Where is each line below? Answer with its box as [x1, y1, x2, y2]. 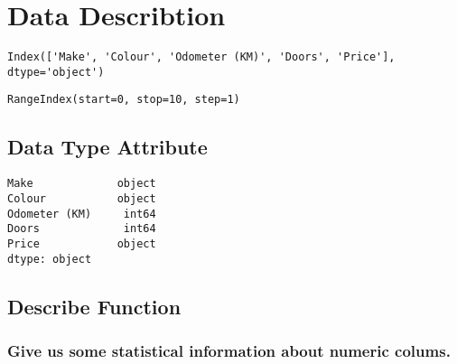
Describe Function [7, 292, 182, 320]
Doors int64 [7, 222, 156, 236]
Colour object [7, 191, 156, 205]
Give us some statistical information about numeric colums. [7, 339, 451, 361]
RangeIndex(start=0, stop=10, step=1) [7, 93, 240, 107]
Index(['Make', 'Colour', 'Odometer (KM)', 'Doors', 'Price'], [7, 51, 396, 64]
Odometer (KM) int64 [7, 207, 156, 220]
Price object [7, 237, 156, 250]
